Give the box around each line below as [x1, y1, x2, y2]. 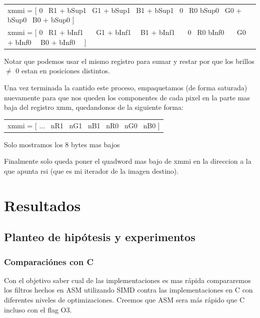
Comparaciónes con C [4, 255, 94, 268]
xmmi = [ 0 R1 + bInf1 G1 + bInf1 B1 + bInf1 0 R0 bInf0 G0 [7, 27, 246, 37]
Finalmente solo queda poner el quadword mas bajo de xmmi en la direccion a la [4, 156, 251, 166]
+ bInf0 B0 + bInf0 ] [7, 36, 86, 47]
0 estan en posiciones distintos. [15, 65, 110, 76]
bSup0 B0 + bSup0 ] [7, 14, 74, 25]
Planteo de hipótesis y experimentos [4, 229, 195, 245]
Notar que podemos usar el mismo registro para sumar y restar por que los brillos [4, 55, 254, 66]
